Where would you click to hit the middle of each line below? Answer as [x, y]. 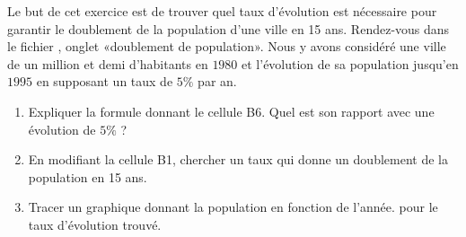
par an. [217, 81]
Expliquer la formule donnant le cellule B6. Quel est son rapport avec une [231, 111]
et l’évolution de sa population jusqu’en [350, 63]
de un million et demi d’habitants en [108, 63]
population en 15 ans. [88, 176]
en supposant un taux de [105, 81]
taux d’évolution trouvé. [95, 224]
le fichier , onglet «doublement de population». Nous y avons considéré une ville [227, 46]
